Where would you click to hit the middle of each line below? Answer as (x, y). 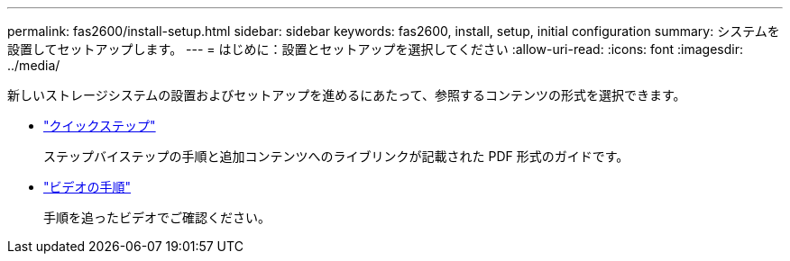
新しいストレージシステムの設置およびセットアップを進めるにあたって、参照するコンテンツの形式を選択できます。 (347, 95)
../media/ (34, 65)
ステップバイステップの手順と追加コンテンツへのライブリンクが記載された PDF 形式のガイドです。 (336, 156)
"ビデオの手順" (87, 187)
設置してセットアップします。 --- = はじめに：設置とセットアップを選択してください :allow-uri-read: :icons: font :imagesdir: (375, 49)
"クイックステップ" (100, 126)
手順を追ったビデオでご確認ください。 (157, 217)
